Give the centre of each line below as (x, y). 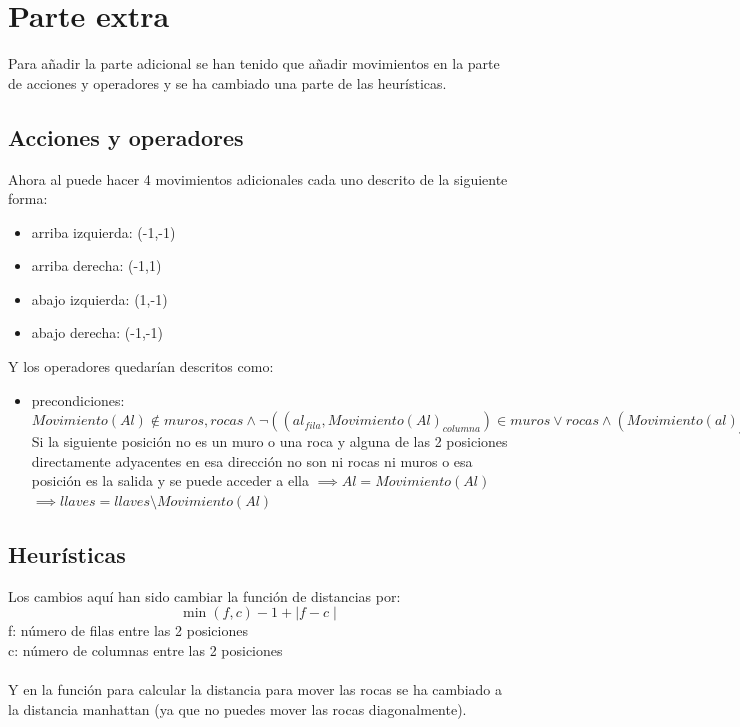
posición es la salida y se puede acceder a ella (170, 480)
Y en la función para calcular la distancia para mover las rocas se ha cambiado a (255, 689)
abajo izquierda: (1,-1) (99, 298)
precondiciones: (78, 399)
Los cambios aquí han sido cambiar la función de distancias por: (204, 595)
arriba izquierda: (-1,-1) (103, 231)
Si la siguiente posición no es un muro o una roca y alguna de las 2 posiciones (269, 441)
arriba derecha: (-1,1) (96, 265)
